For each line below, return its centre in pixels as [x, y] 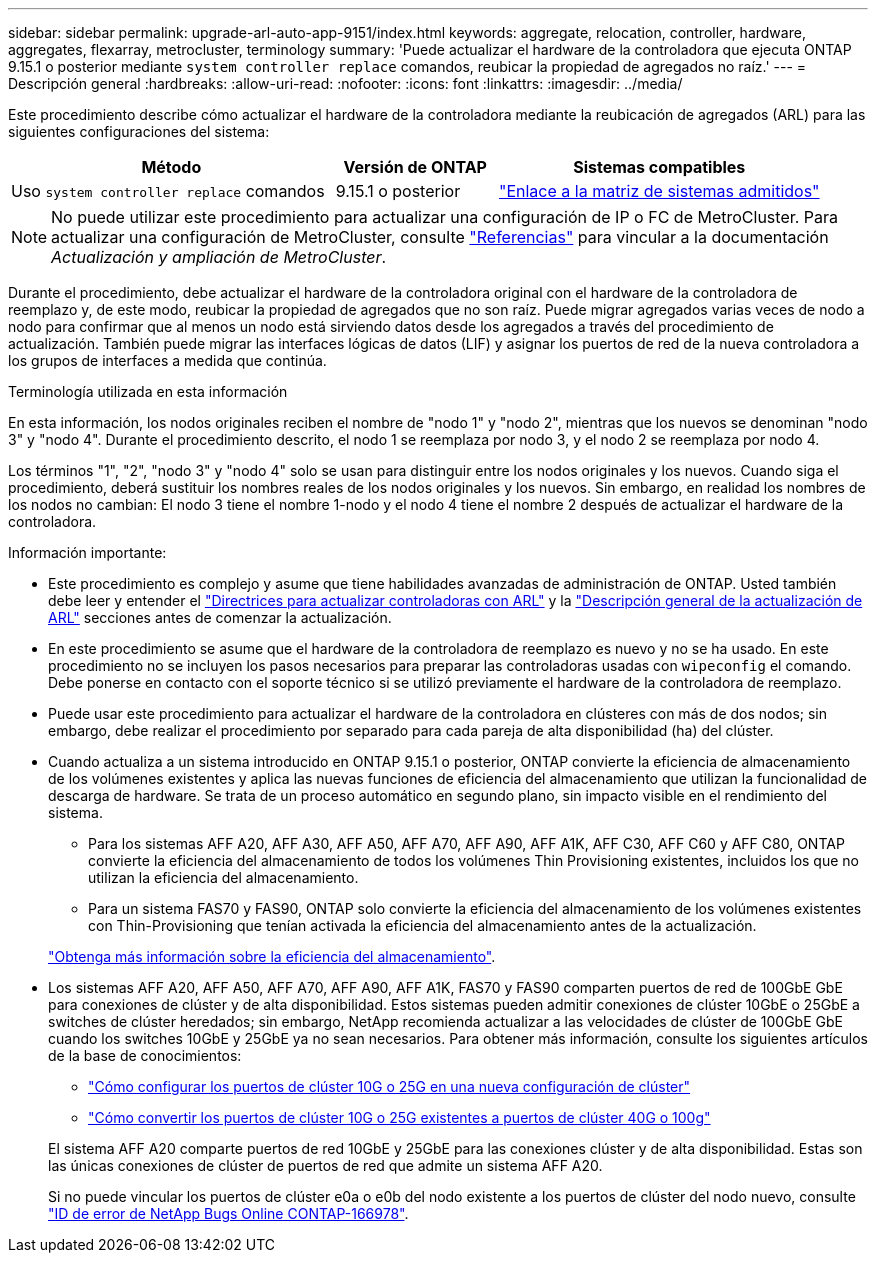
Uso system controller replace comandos [168, 191]
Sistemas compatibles [659, 167]
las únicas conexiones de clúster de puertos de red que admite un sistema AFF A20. [325, 1165]
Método [171, 167]
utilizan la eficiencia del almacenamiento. [223, 877]
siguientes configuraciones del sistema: [139, 131]
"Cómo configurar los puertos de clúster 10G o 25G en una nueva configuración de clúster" [389, 1086]
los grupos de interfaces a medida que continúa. [167, 360]
